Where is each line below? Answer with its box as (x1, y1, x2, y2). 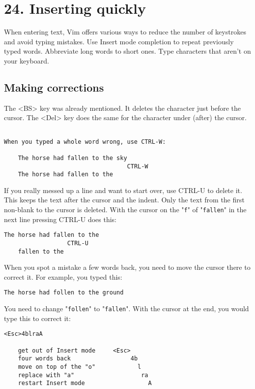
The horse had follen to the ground (4, 289, 124, 296)
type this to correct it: (4, 313, 71, 323)
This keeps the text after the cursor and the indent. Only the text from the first (4, 194, 245, 205)
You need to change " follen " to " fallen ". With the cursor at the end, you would (4, 303, 249, 314)
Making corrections (4, 79, 104, 95)
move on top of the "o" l (18, 363, 142, 370)
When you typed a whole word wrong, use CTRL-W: (4, 138, 166, 145)
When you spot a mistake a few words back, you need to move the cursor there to (4, 262, 251, 272)
